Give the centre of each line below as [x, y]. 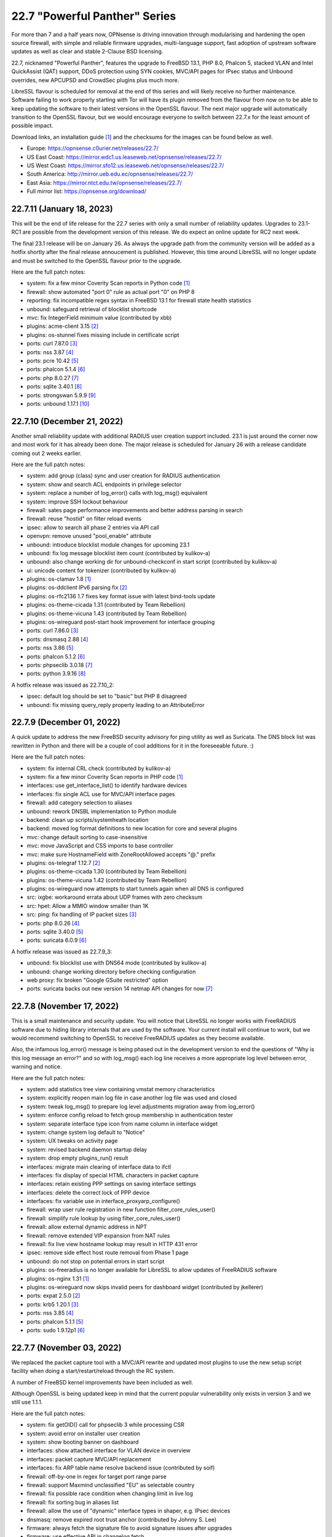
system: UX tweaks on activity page [72, 1141]
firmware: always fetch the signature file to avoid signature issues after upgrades [129, 1528]
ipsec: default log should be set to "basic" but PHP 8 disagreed [107, 696]
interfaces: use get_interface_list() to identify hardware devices [107, 785]
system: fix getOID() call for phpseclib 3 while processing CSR [105, 1425]
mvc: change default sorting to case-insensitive [87, 837]
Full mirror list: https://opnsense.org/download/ [87, 191]
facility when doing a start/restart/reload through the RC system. [93, 1371]
